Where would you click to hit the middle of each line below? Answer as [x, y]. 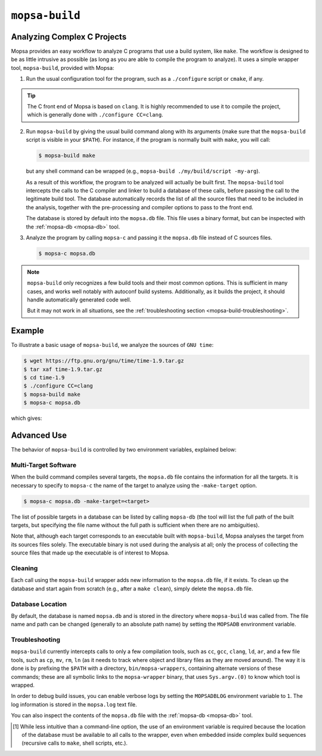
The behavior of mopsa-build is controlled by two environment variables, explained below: [124, 450]
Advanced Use [39, 436]
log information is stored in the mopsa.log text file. [74, 704]
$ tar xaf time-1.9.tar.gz [63, 369]
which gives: [27, 418]
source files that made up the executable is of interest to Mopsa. [90, 553]
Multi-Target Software [44, 465]
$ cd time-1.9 [44, 378]
